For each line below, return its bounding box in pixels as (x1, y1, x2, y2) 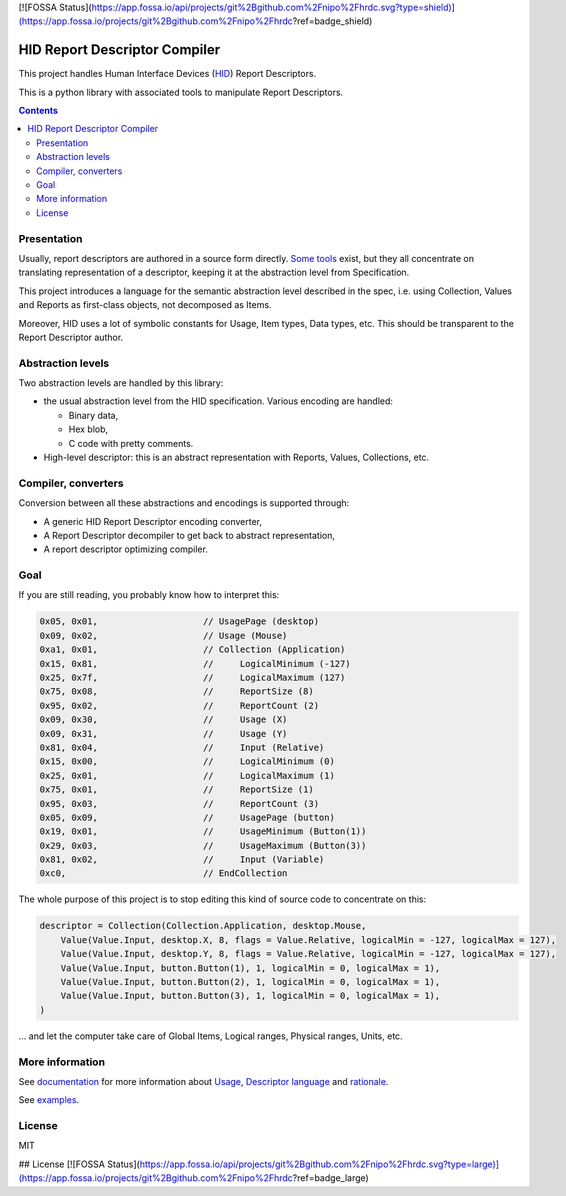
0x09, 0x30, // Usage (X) (39, 714, 288, 725)
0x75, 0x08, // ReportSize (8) (39, 686, 314, 697)
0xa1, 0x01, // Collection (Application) (39, 644, 346, 655)
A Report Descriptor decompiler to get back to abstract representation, (43, 529, 335, 541)
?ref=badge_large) (292, 1172, 369, 1184)
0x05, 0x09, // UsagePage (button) (39, 811, 335, 823)
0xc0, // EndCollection (39, 868, 288, 879)
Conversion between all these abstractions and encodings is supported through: (18, 497, 350, 509)
